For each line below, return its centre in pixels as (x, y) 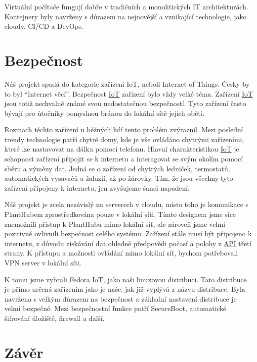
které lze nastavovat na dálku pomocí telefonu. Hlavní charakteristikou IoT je (122, 149)
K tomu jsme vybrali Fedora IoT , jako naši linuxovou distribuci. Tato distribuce (126, 279)
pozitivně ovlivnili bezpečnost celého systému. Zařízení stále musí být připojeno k (128, 233)
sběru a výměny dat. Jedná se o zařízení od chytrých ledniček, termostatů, (117, 168)
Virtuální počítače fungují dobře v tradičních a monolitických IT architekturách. (126, 6)
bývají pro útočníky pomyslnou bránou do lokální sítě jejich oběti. (105, 113)
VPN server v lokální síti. (43, 262)
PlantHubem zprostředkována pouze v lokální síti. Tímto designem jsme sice (120, 214)
